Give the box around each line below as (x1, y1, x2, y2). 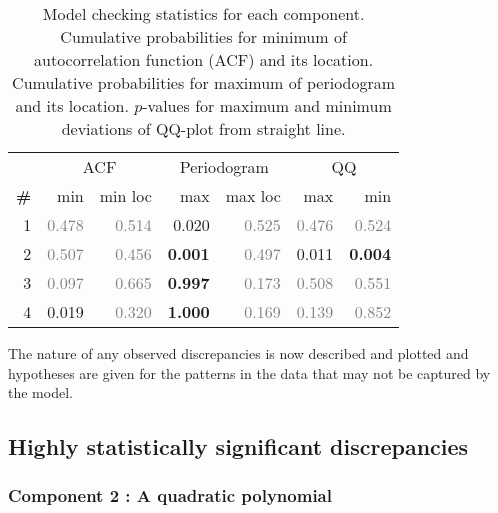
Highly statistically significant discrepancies (8, 431, 469, 462)
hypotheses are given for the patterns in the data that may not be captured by (8, 362, 491, 383)
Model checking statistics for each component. (42, 2, 365, 25)
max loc (225, 184, 281, 207)
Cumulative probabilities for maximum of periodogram (12, 71, 396, 94)
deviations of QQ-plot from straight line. (61, 117, 346, 140)
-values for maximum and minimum (142, 94, 392, 117)
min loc (99, 184, 152, 207)
